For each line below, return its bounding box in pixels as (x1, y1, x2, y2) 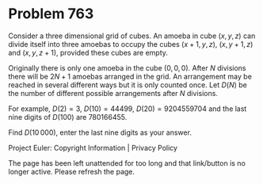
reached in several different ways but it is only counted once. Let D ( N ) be (8, 80, 248, 90)
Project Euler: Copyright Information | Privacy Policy (8, 143, 178, 152)
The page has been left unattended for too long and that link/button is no (8, 158, 246, 167)
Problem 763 (8, 5, 94, 23)
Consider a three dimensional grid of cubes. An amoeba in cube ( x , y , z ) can (8, 31, 256, 40)
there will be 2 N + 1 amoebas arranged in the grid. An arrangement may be (8, 71, 252, 81)
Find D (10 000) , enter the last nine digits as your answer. (8, 128, 192, 137)
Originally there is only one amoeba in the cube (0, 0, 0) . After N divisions (8, 63, 246, 72)
